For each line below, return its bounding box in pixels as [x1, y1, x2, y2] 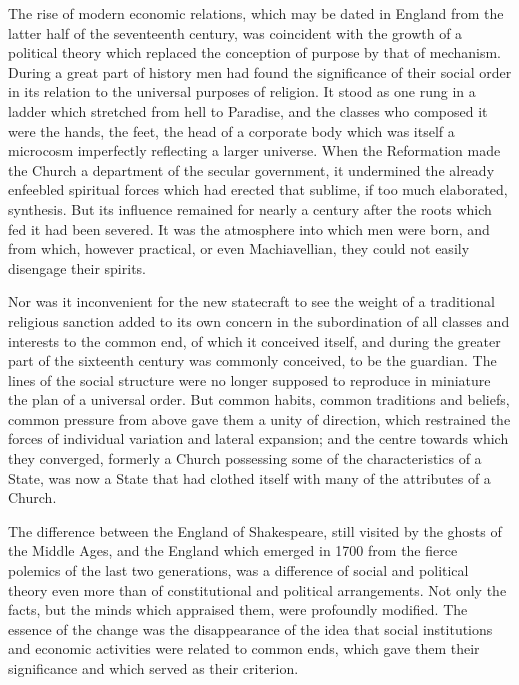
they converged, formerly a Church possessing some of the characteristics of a [8, 448, 482, 469]
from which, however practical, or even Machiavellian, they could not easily [8, 238, 470, 259]
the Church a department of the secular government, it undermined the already [8, 159, 495, 180]
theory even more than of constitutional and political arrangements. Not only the [8, 579, 507, 600]
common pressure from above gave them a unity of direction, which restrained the [8, 408, 511, 429]
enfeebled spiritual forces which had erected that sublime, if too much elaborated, [8, 179, 508, 200]
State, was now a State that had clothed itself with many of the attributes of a [8, 467, 491, 488]
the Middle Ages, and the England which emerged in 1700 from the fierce [8, 540, 458, 561]
